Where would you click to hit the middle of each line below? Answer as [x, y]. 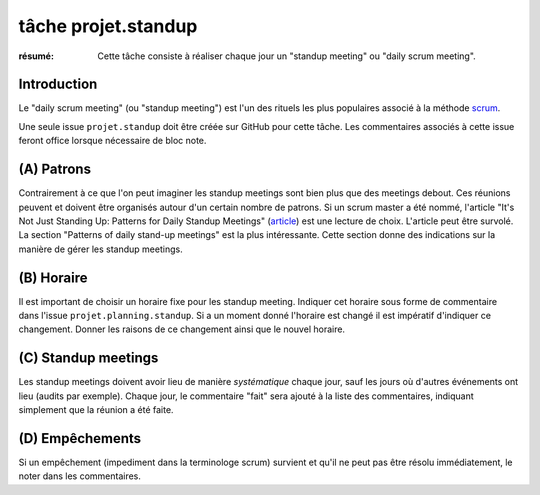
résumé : [36, 56]
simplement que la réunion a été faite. [96, 410]
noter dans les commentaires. [80, 476]
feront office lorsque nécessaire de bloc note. [112, 141]
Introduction [58, 84]
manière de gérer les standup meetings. [101, 249]
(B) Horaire [53, 277]
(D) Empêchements [80, 438]
